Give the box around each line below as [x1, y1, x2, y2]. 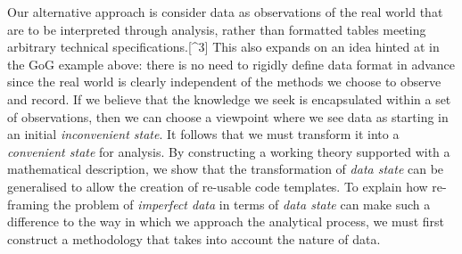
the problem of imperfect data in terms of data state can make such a [53, 194, 431, 213]
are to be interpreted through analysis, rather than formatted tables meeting [7, 20, 426, 38]
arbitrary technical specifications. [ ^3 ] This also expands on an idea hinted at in [7, 37, 440, 56]
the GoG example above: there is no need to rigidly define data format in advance [7, 54, 456, 73]
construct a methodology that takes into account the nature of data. [7, 229, 381, 248]
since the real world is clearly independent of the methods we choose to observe [7, 72, 441, 91]
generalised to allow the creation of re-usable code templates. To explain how [7, 176, 428, 195]
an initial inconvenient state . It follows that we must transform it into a [7, 125, 400, 143]
